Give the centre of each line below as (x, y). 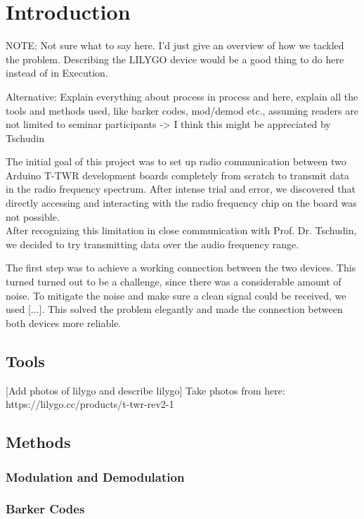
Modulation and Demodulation (95, 476)
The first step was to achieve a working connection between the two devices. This (181, 268)
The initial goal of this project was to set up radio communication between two (176, 161)
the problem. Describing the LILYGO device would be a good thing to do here (175, 59)
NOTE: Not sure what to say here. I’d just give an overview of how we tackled (175, 45)
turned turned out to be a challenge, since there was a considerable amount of (174, 282)
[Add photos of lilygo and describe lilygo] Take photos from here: (145, 390)
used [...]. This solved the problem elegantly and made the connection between (174, 309)
